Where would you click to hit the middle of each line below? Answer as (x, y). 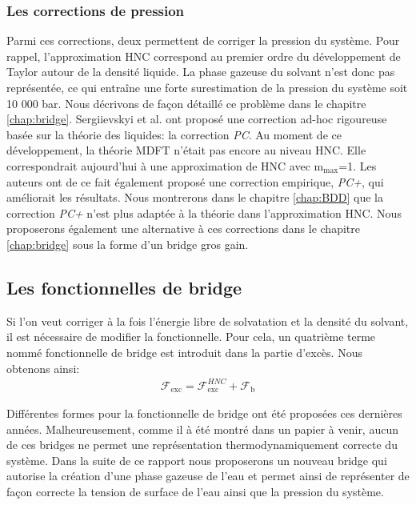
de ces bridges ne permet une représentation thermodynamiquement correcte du (202, 445)
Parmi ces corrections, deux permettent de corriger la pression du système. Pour (203, 40)
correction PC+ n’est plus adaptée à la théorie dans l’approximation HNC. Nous (204, 212)
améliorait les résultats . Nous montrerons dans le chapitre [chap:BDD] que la (195, 197)
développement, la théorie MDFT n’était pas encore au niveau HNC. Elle (186, 150)
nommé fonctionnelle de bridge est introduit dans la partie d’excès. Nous (184, 352)
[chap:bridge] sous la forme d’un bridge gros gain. (128, 244)
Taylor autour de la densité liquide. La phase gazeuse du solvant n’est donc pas (201, 72)
